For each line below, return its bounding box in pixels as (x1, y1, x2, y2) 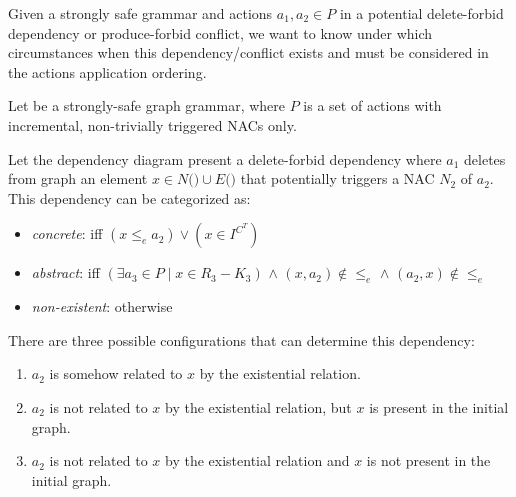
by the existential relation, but (165, 396, 352, 417)
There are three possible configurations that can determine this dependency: (8, 329, 475, 350)
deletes (464, 148, 506, 169)
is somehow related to (49, 363, 183, 384)
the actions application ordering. (8, 61, 207, 82)
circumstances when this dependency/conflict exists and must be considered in (8, 42, 489, 63)
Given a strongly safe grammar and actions (8, 3, 273, 23)
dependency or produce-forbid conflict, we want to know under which (8, 22, 433, 43)
